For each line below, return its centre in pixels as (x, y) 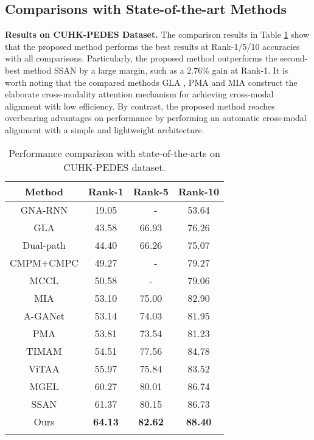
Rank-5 (151, 191)
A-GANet (44, 315)
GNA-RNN (44, 209)
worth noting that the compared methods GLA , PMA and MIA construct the (151, 82)
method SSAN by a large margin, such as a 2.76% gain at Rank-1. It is (156, 70)
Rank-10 (199, 191)
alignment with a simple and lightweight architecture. (105, 129)
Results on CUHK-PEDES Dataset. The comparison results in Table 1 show (157, 34)
